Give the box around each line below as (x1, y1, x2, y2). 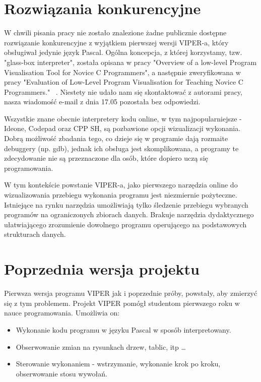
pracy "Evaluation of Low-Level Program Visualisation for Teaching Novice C (4, 77, 243, 87)
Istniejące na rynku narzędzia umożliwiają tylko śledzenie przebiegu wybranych (4, 199, 248, 210)
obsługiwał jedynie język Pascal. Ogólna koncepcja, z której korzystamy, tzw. (4, 47, 242, 57)
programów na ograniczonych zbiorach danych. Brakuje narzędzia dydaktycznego (4, 209, 254, 220)
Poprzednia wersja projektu (4, 259, 200, 279)
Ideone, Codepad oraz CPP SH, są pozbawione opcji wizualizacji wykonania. (4, 123, 241, 134)
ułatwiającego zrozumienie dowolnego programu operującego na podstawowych (4, 219, 247, 229)
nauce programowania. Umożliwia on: (4, 307, 120, 318)
